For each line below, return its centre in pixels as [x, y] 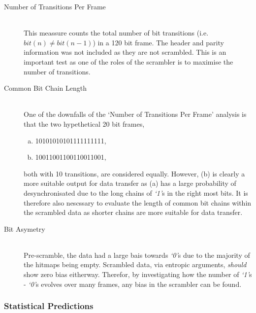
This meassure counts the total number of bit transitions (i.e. [116, 33]
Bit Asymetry [25, 228]
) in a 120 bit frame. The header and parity [158, 42]
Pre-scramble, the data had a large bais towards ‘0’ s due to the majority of [137, 255]
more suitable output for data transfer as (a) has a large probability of [130, 183]
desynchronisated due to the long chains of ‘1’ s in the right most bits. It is [136, 192]
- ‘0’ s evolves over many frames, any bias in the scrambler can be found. [133, 284]
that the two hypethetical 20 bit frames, [84, 123]
